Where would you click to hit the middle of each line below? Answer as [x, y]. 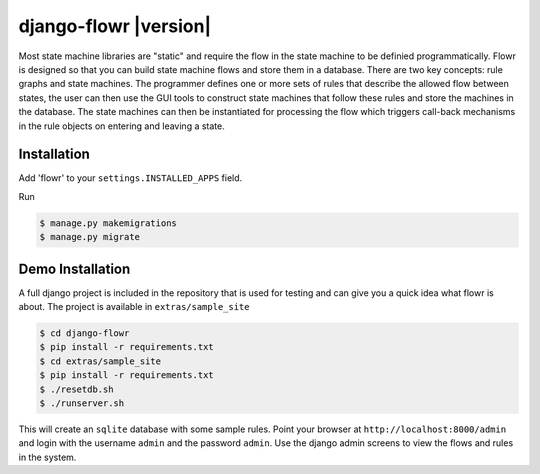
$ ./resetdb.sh [76, 389]
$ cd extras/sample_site [100, 361]
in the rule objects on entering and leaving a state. [121, 126]
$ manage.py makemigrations [108, 223]
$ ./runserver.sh [82, 403]
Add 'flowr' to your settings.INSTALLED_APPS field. [130, 178]
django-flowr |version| [115, 26]
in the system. [47, 457]
